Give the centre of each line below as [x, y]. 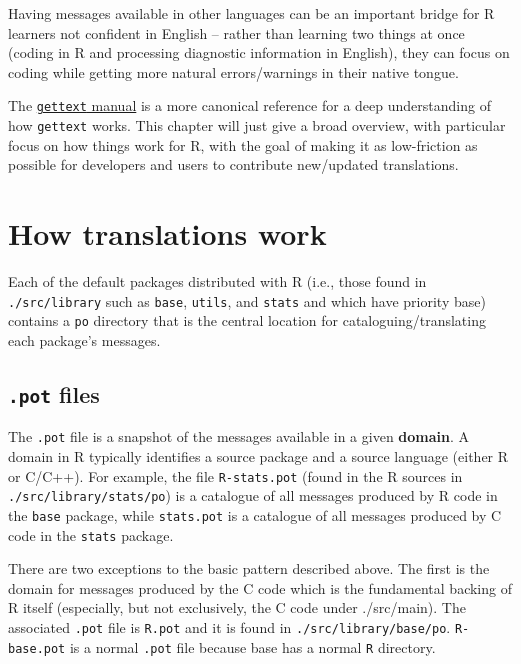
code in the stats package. [91, 534]
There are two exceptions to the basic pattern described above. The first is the [249, 568]
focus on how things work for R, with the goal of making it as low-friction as [243, 144]
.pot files [54, 393]
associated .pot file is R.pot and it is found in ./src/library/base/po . [229, 626]
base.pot [37, 648]
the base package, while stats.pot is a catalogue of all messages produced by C [255, 514]
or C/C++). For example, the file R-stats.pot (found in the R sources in [235, 475]
